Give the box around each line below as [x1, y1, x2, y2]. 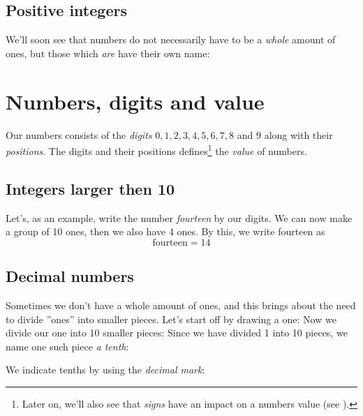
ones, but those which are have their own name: [6, 45, 210, 60]
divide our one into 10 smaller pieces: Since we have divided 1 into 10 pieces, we [6, 325, 348, 340]
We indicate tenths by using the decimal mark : [6, 362, 205, 377]
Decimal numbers [6, 265, 134, 287]
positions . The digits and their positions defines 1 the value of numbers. [6, 142, 307, 158]
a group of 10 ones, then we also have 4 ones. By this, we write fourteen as [6, 224, 325, 239]
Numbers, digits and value [6, 87, 265, 115]
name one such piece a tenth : [6, 339, 129, 353]
